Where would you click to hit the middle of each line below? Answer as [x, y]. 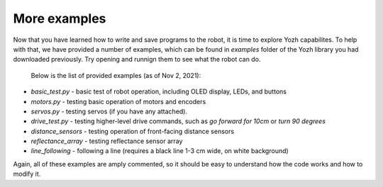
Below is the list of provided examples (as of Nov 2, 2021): [116, 75]
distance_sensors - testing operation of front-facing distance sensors [132, 131]
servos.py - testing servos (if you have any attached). [109, 111]
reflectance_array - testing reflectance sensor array [107, 141]
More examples [60, 18]
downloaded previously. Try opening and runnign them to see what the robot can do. [137, 59]
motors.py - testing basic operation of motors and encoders [118, 101]
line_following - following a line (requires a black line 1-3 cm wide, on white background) [160, 151]
